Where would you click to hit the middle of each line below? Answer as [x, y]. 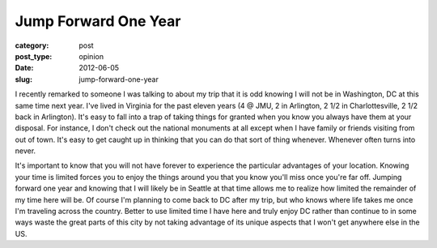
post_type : [34, 56]
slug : [23, 79]
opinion [91, 56]
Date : [24, 68]
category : [32, 45]
